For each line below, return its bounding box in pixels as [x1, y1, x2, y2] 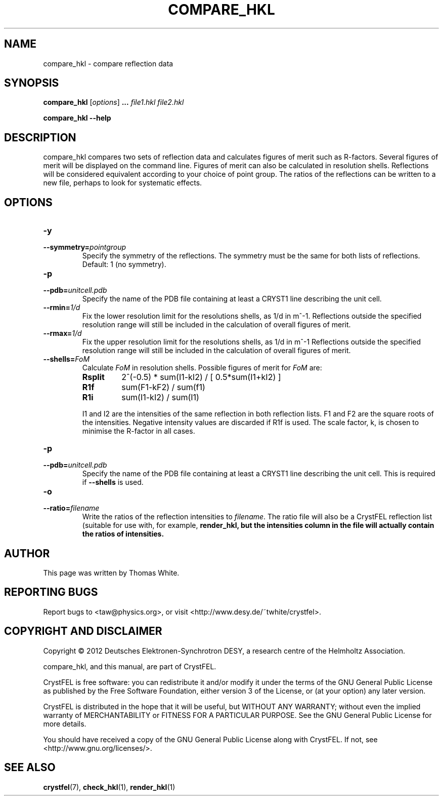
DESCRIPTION [4, 131, 76, 144]
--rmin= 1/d [43, 303, 80, 312]
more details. [43, 719, 86, 728]
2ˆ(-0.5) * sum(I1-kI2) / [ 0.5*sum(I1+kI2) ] [121, 372, 281, 383]
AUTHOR [4, 547, 50, 560]
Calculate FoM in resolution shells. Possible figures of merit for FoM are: [82, 363, 322, 372]
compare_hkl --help [43, 113, 111, 123]
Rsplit [82, 372, 105, 383]
